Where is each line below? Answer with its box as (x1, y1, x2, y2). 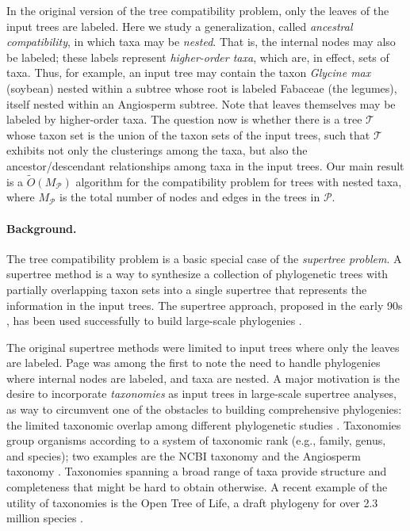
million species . (6, 510, 83, 526)
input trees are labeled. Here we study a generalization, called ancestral (6, 17, 353, 34)
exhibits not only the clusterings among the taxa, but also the (6, 142, 308, 159)
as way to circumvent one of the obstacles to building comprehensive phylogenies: (6, 401, 402, 418)
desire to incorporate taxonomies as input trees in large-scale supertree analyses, (6, 385, 397, 402)
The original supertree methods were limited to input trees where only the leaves (6, 338, 400, 355)
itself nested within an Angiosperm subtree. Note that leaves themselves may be (6, 95, 396, 112)
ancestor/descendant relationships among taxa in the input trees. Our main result (6, 157, 404, 174)
